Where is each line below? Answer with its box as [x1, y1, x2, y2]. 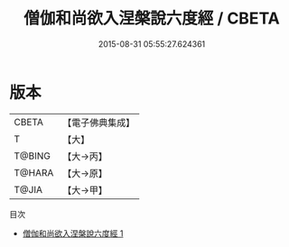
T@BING [14, 150, 51, 162]
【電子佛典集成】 [62, 116, 135, 129]
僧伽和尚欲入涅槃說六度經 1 [22, 227, 124, 239]
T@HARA [14, 166, 54, 178]
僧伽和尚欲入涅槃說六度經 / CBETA [23, 8, 280, 29]
